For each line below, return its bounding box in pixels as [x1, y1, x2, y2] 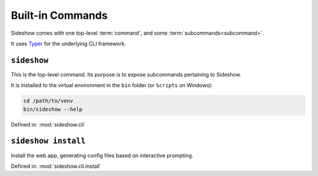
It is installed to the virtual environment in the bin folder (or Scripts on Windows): [11, 82, 213, 89]
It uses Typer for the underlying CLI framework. [11, 40, 127, 47]
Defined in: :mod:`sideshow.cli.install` [11, 162, 101, 170]
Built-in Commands [11, 9, 108, 22]
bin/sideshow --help [23, 106, 82, 112]
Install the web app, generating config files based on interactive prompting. [11, 152, 194, 159]
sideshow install [11, 136, 86, 146]
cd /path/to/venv [23, 98, 74, 104]
